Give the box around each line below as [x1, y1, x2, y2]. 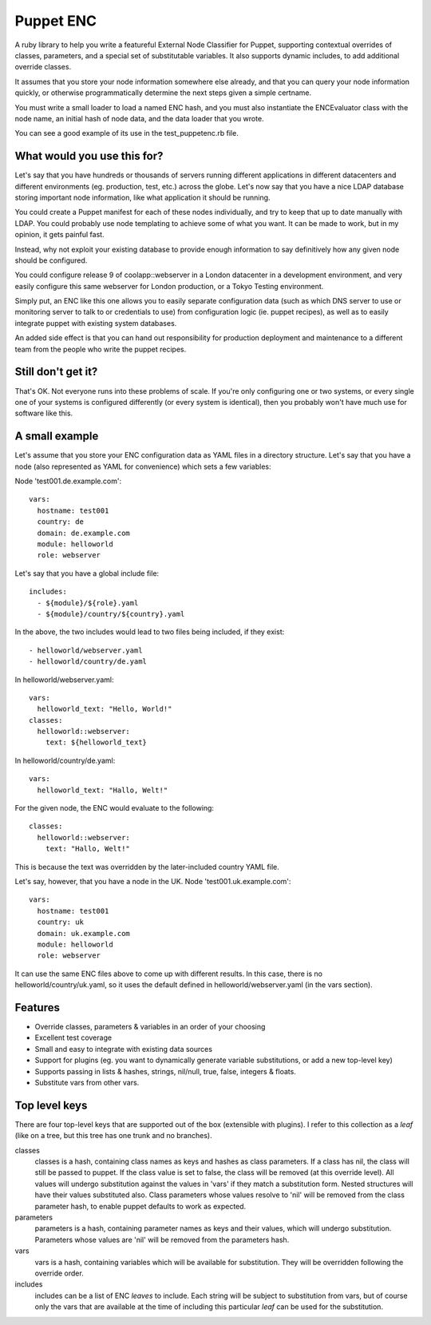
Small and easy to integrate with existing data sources [34, 1044, 213, 1053]
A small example [14, 430, 99, 443]
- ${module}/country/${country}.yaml [37, 609, 185, 618]
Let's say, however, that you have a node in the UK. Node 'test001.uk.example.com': [14, 876, 291, 886]
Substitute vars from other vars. [34, 1077, 140, 1087]
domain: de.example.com [37, 528, 131, 538]
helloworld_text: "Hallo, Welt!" [37, 785, 168, 795]
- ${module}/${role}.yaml [37, 598, 139, 607]
